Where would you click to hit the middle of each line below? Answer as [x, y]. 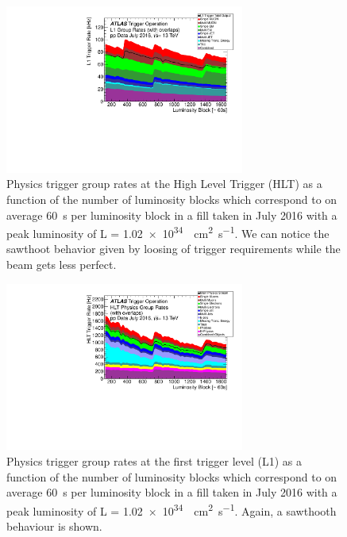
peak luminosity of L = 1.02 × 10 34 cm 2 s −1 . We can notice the [168, 232]
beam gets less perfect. [62, 264]
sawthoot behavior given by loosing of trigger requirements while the [173, 249]
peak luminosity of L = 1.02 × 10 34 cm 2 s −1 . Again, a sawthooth [172, 509]
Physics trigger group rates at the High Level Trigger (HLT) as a [164, 184]
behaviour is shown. [54, 525]
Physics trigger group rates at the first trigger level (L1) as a [154, 460]
